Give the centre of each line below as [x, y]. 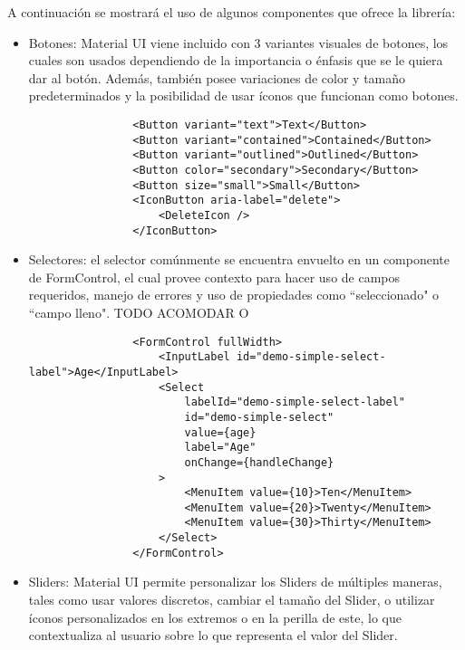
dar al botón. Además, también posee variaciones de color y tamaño [217, 77]
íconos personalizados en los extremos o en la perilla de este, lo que [215, 617]
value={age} [220, 432]
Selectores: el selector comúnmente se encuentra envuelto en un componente [239, 259]
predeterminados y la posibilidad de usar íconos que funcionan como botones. [243, 96]
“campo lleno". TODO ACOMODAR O [139, 312]
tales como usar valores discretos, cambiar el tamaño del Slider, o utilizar [232, 600]
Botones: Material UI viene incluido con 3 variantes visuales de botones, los [238, 42]
